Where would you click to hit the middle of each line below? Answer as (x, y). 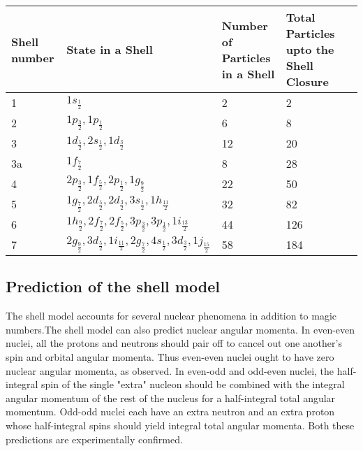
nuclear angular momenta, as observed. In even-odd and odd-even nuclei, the (170, 370)
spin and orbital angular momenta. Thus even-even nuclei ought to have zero (170, 356)
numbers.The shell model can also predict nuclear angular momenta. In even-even (180, 329)
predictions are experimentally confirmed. (94, 439)
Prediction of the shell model (113, 286)
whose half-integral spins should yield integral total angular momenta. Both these (180, 425)
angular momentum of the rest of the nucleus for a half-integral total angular (171, 398)
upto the (310, 49)
